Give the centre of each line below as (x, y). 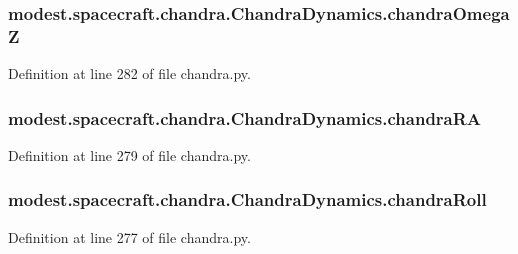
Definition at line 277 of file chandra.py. (129, 236)
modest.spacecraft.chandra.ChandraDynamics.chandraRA (245, 117)
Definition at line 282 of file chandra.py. (129, 73)
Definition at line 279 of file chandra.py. (129, 154)
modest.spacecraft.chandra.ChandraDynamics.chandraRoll (247, 199)
